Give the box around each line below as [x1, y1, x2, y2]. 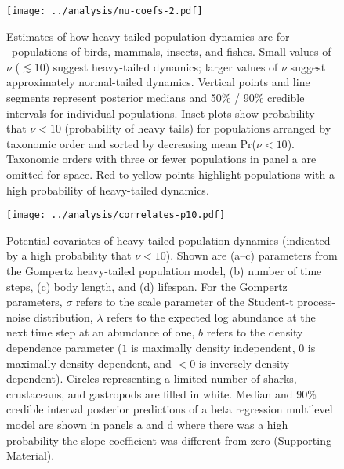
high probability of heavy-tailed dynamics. [6, 181, 209, 198]
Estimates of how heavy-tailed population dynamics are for [6, 27, 290, 44]
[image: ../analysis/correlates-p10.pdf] [6, 209, 226, 221]
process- [297, 293, 336, 310]
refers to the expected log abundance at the [107, 308, 316, 325]
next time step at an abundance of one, [6, 324, 195, 340]
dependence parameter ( [6, 340, 122, 355]
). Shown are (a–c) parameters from [165, 247, 338, 264]
